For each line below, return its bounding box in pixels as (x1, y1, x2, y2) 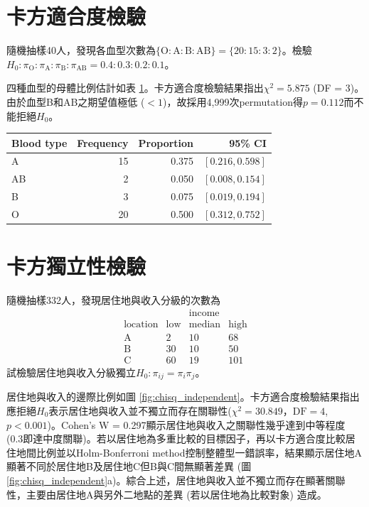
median (188, 319, 221, 329)
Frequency (77, 135, 129, 150)
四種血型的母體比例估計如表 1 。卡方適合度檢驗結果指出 (6, 80, 264, 95)
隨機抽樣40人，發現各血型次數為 (6, 43, 156, 58)
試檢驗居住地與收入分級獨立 (6, 364, 136, 379)
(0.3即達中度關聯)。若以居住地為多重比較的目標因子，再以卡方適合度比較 (6, 431, 346, 446)
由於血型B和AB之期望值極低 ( (6, 94, 145, 109)
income (188, 307, 220, 318)
